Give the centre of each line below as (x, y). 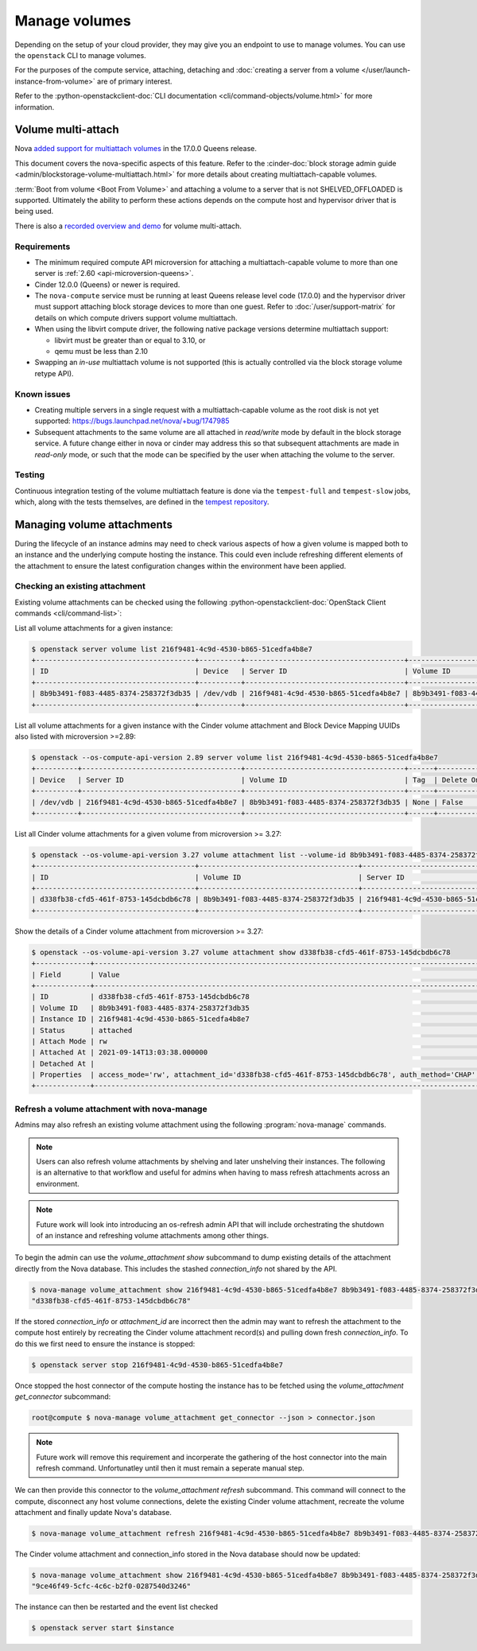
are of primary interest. (134, 81)
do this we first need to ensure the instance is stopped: (105, 1343)
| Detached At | (63, 1063)
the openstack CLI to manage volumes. (80, 55)
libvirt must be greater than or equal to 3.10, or (130, 340)
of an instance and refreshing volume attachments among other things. (153, 1235)
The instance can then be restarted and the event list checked (116, 1607)
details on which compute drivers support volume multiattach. (136, 317)
